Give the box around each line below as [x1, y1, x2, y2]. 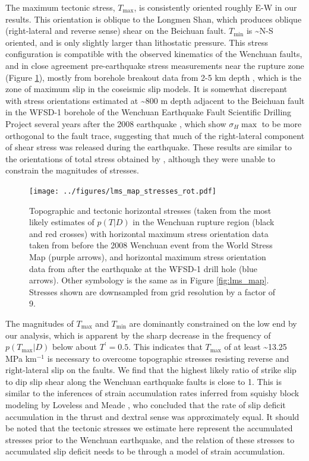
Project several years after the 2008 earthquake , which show [5, 117, 226, 130]
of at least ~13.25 [224, 340, 287, 353]
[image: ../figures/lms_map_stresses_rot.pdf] [29, 187, 216, 195]
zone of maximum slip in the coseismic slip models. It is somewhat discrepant [5, 83, 288, 95]
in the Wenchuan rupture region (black [133, 216, 275, 228]
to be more [261, 117, 302, 130]
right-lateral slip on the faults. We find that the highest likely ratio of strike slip [5, 364, 297, 376]
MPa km [5, 352, 37, 364]
